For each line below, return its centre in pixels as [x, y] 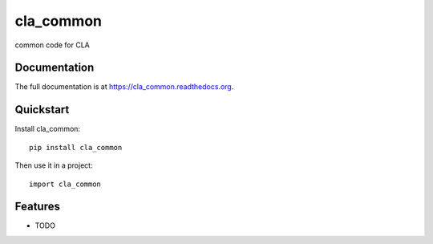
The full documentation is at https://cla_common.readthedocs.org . [124, 87]
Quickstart [42, 110]
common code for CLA [52, 45]
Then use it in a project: [54, 165]
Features [37, 207]
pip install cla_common [76, 147]
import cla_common [65, 184]
